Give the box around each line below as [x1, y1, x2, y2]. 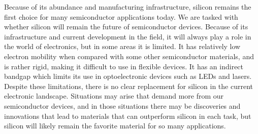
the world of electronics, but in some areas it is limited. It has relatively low [4, 41, 241, 52]
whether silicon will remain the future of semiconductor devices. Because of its [4, 21, 248, 32]
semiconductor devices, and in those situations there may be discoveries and [4, 100, 241, 111]
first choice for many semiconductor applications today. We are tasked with [4, 11, 238, 22]
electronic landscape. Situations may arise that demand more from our [4, 91, 224, 101]
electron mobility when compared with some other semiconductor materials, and [4, 51, 254, 61]
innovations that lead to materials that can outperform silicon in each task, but [4, 110, 251, 121]
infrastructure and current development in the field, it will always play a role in [4, 31, 251, 41]
